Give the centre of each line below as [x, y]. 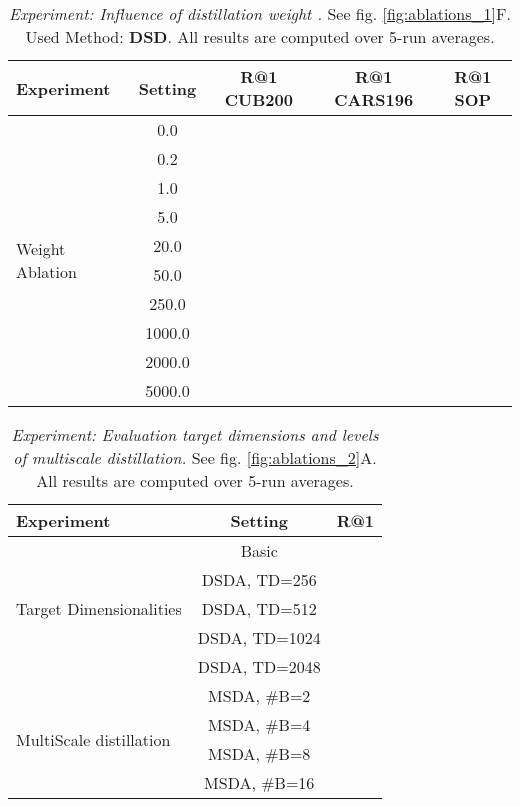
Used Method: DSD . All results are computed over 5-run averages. [260, 36]
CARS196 [374, 99]
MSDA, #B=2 [259, 695]
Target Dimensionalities [99, 608]
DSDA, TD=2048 [259, 666]
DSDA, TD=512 [259, 608]
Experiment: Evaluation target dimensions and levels [195, 434]
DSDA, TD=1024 [259, 637]
